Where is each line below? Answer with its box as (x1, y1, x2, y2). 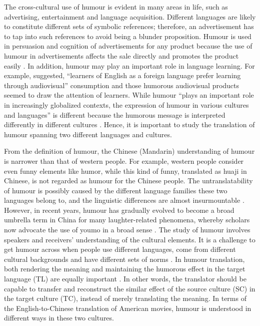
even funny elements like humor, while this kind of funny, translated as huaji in (4, 165, 247, 176)
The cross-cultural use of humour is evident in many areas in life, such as (4, 2, 228, 12)
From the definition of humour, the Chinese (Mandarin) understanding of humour (4, 146, 255, 156)
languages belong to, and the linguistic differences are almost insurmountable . (4, 195, 244, 205)
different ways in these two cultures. (4, 312, 114, 323)
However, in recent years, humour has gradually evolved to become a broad (4, 204, 234, 215)
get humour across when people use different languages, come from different (4, 244, 236, 254)
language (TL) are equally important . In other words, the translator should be (4, 273, 246, 284)
